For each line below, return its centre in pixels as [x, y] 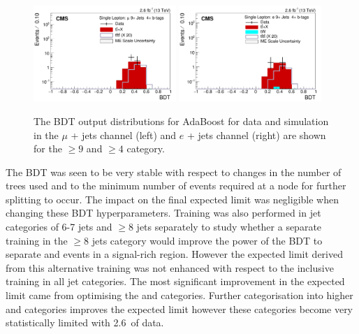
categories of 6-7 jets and [59, 227]
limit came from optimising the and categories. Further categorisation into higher [179, 295]
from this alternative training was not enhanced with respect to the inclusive [170, 267]
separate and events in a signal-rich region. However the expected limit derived [174, 254]
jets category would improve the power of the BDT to [207, 240]
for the [48, 148]
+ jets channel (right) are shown [257, 135]
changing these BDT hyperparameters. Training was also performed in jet [163, 213]
